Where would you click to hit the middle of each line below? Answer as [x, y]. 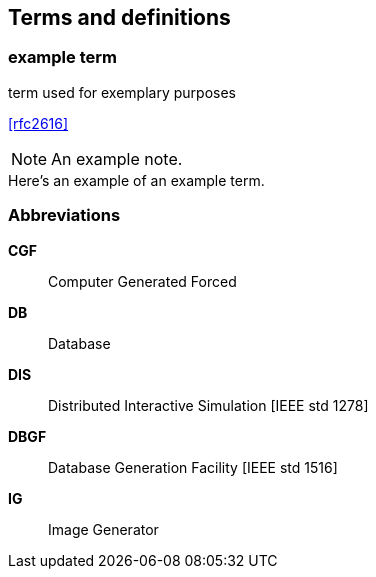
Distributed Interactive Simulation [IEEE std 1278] [208, 405]
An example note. [117, 158]
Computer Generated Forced [142, 281]
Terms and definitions [119, 17]
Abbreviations [64, 215]
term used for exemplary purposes [122, 92]
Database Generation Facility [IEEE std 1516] [193, 467]
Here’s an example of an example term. [136, 180]
